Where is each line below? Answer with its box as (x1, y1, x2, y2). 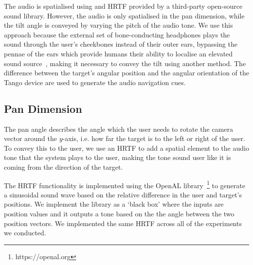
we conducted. (4, 228, 46, 238)
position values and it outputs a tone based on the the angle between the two (4, 208, 235, 218)
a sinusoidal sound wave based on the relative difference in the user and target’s (4, 189, 242, 199)
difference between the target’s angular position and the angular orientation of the (4, 68, 249, 78)
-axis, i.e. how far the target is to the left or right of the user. (62, 133, 245, 143)
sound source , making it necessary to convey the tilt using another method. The (4, 58, 246, 68)
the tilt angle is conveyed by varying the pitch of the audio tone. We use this (4, 20, 233, 30)
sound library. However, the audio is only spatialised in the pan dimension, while (4, 10, 245, 20)
